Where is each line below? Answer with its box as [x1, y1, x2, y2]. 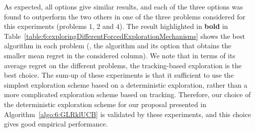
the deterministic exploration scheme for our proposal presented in [4, 99, 206, 109]
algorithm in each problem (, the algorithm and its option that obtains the [4, 40, 232, 51]
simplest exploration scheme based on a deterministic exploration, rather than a [4, 79, 248, 90]
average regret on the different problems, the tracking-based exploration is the [4, 60, 242, 70]
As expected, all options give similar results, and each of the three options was [4, 1, 243, 11]
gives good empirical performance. [4, 119, 108, 129]
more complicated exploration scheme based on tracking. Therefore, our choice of [4, 89, 251, 100]
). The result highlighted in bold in [119, 21, 228, 31]
